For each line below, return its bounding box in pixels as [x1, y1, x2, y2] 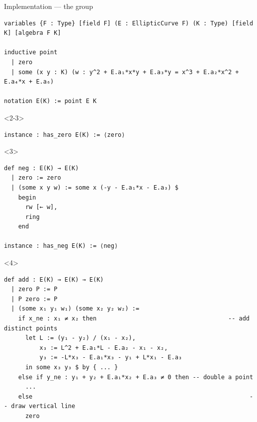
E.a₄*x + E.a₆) [4, 78, 54, 86]
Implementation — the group [4, 1, 93, 11]
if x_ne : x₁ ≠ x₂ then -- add [18, 315, 250, 322]
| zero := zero [11, 174, 61, 182]
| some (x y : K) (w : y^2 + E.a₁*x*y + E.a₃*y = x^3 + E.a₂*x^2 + [11, 68, 239, 76]
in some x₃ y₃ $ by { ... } [25, 364, 118, 371]
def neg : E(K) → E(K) [4, 164, 79, 172]
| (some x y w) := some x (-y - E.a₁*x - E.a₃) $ [11, 184, 178, 191]
